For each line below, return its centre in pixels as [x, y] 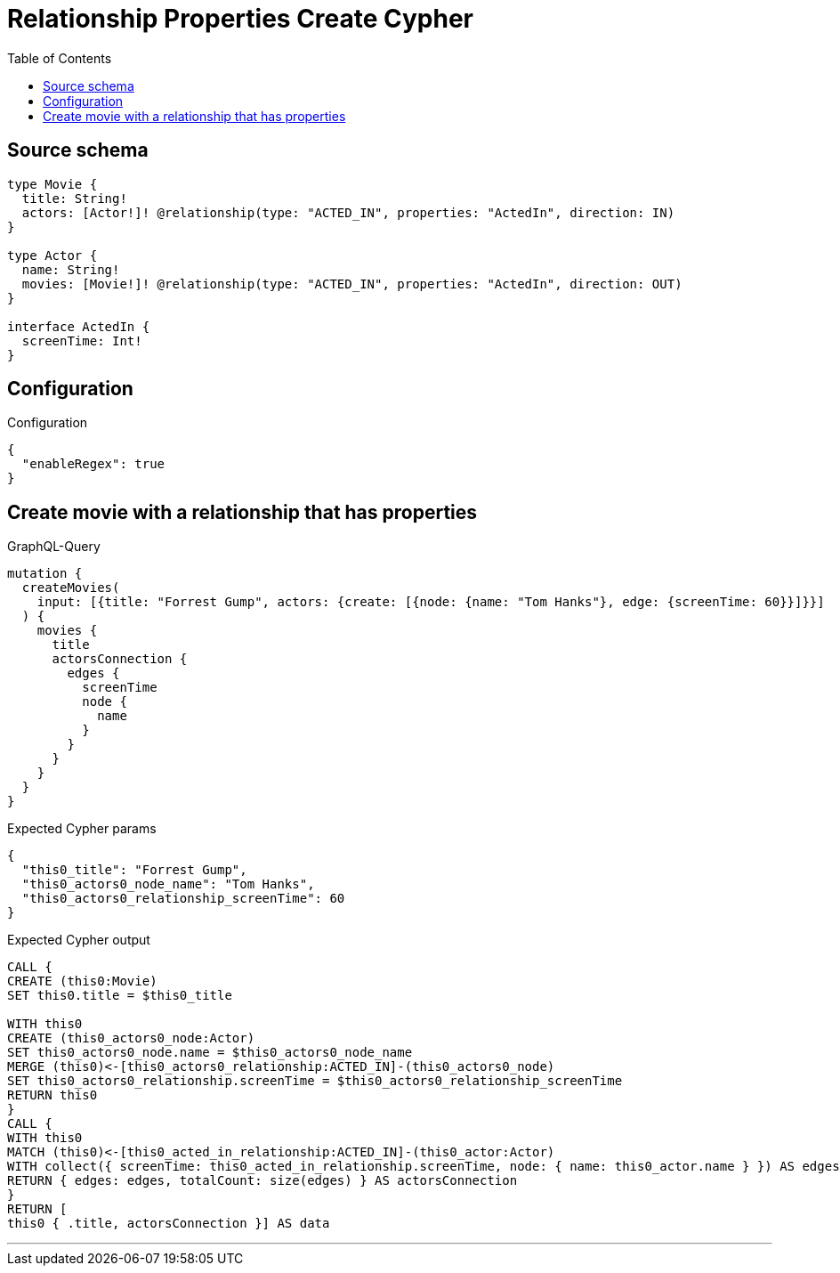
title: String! [74, 198]
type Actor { [52, 255]
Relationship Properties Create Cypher [240, 19]
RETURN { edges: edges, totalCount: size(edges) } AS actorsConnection [262, 1181]
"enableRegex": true [93, 464]
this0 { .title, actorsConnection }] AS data [169, 1224]
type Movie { [52, 184]
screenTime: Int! [82, 341]
